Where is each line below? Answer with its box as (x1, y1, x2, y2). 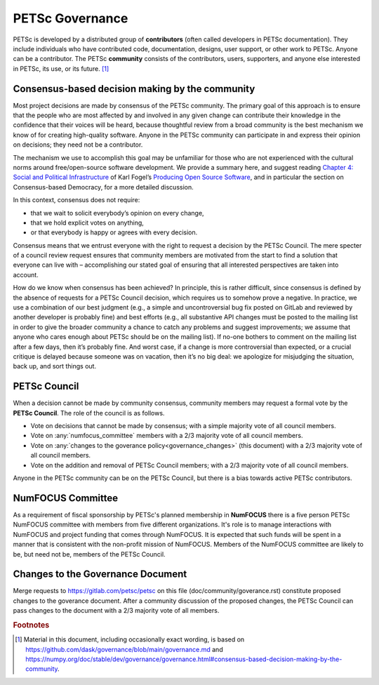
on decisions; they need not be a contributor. (13, 140, 143, 149)
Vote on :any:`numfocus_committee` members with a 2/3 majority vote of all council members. (30, 432, 303, 440)
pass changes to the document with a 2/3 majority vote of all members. (13, 606, 220, 615)
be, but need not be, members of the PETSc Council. (13, 550, 166, 558)
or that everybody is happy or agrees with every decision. (30, 228, 198, 237)
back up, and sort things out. (13, 362, 97, 371)
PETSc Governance (13, 11, 128, 26)
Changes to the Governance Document (13, 568, 187, 580)
